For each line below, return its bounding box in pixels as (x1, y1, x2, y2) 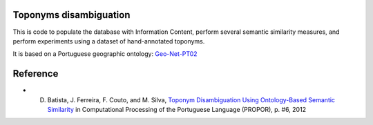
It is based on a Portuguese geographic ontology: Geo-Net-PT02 (12, 50, 198, 58)
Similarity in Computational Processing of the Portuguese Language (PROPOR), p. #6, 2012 (47, 105, 307, 113)
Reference (12, 68, 59, 79)
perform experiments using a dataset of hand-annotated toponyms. (12, 37, 205, 45)
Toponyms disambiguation (12, 9, 131, 21)
